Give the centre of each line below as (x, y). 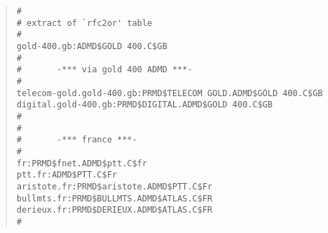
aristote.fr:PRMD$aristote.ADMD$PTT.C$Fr (114, 186)
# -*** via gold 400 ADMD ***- (104, 70)
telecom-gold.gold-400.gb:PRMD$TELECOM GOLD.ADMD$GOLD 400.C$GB (170, 93)
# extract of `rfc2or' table (84, 23)
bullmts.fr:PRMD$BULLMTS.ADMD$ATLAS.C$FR (114, 198)
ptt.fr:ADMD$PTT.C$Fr (67, 175)
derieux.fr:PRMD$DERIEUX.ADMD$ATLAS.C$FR (114, 210)
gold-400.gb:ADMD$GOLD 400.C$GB (92, 46)
